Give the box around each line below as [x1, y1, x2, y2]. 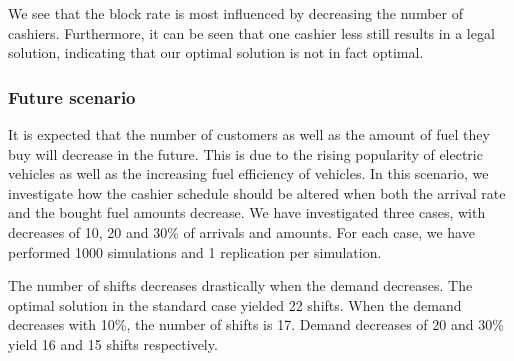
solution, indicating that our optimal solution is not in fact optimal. [8, 42, 424, 63]
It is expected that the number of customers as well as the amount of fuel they [8, 124, 490, 144]
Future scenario [8, 84, 136, 109]
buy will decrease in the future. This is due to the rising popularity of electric [8, 143, 483, 164]
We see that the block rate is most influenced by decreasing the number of [8, 3, 463, 23]
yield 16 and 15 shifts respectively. [8, 333, 218, 354]
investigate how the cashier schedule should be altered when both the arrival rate [8, 182, 506, 203]
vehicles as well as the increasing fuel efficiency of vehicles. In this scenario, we [8, 163, 489, 184]
